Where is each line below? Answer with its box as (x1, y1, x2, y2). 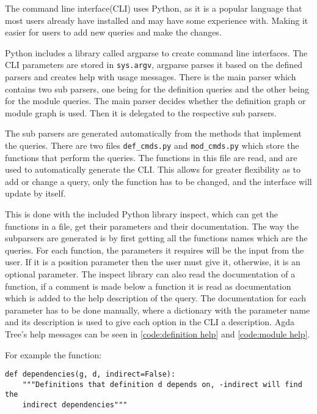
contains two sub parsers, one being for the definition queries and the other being (5, 82, 309, 95)
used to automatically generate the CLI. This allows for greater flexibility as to (5, 163, 301, 176)
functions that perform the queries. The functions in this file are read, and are (5, 151, 297, 164)
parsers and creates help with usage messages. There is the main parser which (5, 70, 296, 83)
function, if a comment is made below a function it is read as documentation (5, 279, 291, 292)
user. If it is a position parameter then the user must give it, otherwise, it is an (5, 255, 301, 268)
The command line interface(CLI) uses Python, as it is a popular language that (5, 2, 302, 14)
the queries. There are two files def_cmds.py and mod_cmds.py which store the (5, 139, 299, 151)
